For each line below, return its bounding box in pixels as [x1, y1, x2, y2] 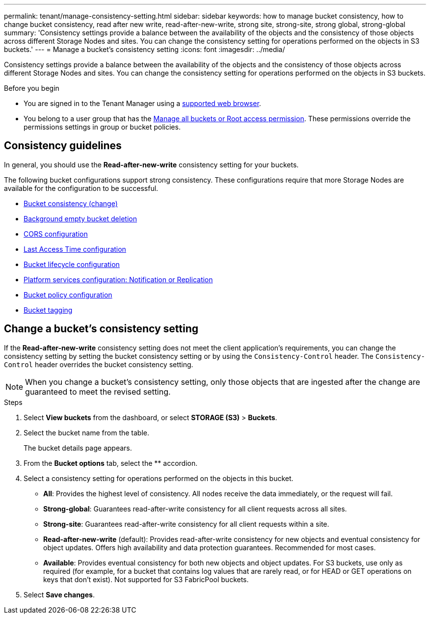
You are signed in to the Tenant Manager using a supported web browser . [24, 99, 261, 107]
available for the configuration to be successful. [4, 184, 159, 192]
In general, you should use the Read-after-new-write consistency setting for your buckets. [4, 160, 299, 169]
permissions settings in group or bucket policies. [24, 123, 181, 131]
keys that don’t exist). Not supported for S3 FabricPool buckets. [43, 575, 249, 584]
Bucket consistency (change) [24, 199, 118, 208]
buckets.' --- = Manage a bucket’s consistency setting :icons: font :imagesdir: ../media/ [4, 45, 285, 54]
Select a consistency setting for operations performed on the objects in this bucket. [24, 474, 294, 483]
